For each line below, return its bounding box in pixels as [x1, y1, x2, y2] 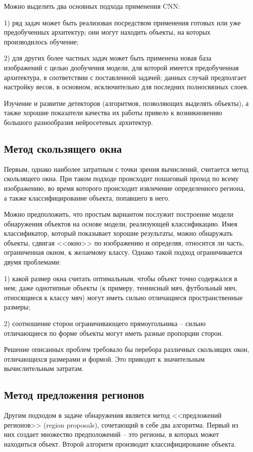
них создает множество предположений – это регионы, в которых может [4, 429, 219, 439]
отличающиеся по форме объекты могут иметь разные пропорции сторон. [4, 328, 223, 338]
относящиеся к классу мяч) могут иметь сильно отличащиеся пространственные [4, 292, 243, 302]
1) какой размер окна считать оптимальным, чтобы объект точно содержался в [4, 273, 237, 283]
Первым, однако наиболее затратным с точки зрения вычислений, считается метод [4, 164, 249, 174]
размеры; [4, 302, 30, 312]
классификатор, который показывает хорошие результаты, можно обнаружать [4, 228, 233, 238]
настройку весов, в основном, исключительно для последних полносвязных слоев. [4, 82, 249, 92]
